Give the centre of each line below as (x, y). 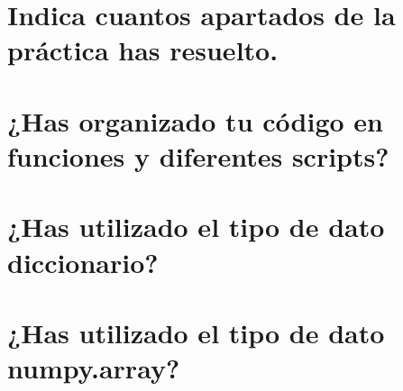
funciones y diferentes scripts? (198, 155)
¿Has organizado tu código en (195, 120)
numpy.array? (94, 368)
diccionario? (83, 262)
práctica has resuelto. (143, 50)
